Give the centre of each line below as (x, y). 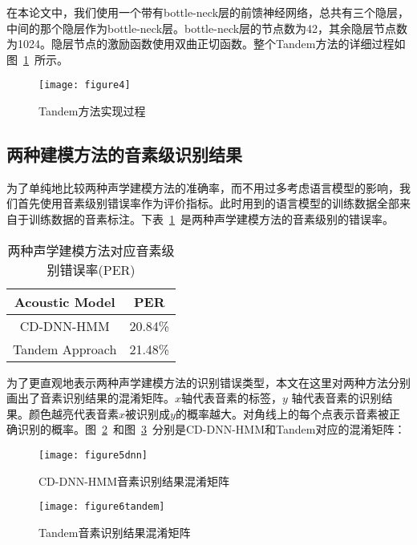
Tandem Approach (65, 349)
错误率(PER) (97, 269)
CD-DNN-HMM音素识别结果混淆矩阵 (134, 480)
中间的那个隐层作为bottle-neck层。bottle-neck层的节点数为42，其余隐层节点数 (207, 28)
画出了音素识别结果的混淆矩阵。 (91, 398)
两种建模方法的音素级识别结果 (124, 154)
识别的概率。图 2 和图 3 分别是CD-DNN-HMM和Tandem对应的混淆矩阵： (211, 429)
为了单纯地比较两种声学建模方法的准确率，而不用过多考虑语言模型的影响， (203, 187)
